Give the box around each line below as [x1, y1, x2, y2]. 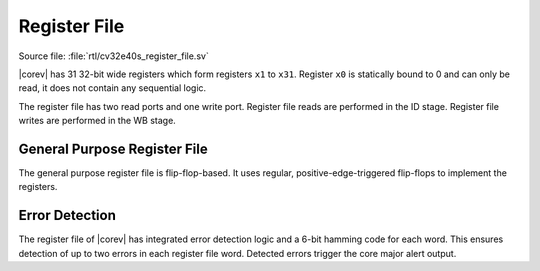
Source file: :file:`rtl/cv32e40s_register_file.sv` [18, 50, 209, 62]
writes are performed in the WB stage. [18, 115, 177, 127]
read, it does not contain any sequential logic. [18, 82, 207, 94]
